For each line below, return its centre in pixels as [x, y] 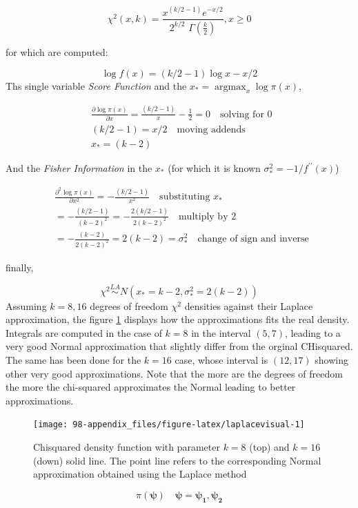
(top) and [269, 447]
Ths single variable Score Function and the [96, 85]
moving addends [211, 129]
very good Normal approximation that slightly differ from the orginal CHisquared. [179, 346]
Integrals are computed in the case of [84, 332]
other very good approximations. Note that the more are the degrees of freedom [174, 373]
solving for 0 [246, 114]
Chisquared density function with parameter [127, 447]
